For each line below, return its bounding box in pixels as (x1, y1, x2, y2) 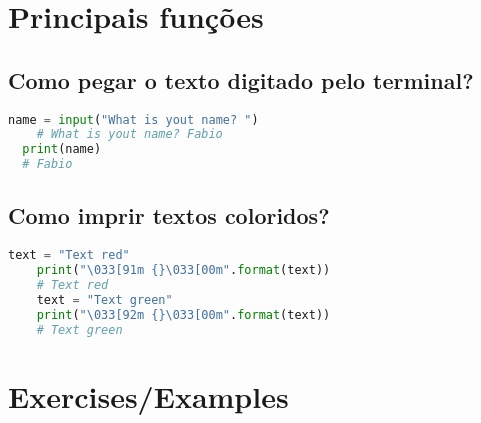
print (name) (22, 142, 102, 157)
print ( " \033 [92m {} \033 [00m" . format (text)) (36, 307, 331, 322)
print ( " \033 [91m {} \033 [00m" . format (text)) (36, 263, 331, 278)
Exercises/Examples (8, 375, 289, 416)
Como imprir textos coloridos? (8, 200, 330, 231)
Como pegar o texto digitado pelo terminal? (8, 64, 474, 95)
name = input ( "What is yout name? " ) (8, 112, 259, 127)
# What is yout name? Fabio (36, 127, 223, 142)
